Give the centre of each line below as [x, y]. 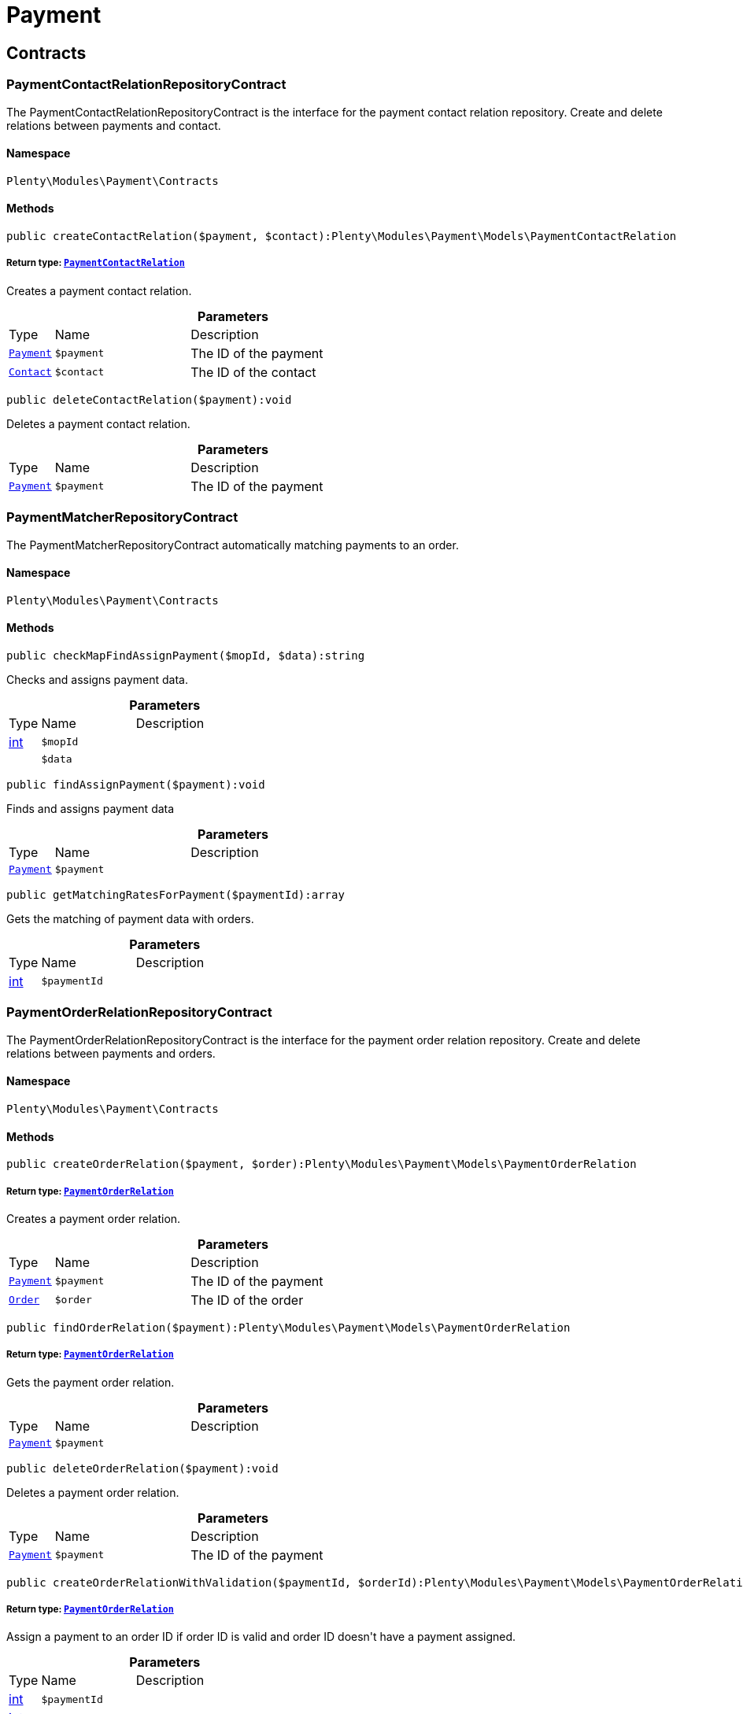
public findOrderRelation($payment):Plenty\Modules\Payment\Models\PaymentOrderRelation [288, 1327]
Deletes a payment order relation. [93, 1492]
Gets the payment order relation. [91, 1382]
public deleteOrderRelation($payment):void [142, 1468]
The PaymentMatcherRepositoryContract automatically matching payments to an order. [233, 545]
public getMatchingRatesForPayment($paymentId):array [176, 894]
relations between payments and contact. [114, 125]
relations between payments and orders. [111, 1053]
